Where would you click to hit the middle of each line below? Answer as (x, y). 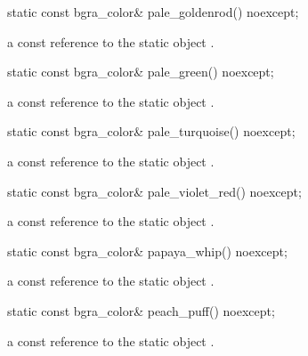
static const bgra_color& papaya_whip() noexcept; (147, 251)
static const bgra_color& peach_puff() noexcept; (141, 310)
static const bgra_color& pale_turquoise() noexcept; (151, 131)
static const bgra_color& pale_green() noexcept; (141, 72)
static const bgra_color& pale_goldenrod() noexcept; (153, 12)
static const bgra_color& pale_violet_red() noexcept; (154, 191)
